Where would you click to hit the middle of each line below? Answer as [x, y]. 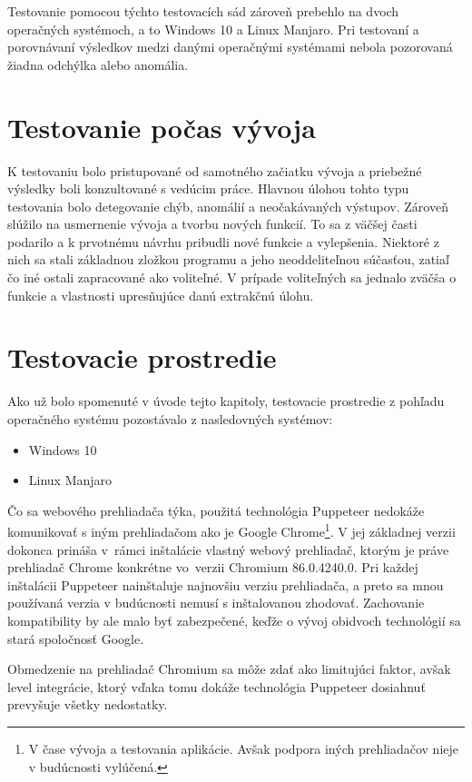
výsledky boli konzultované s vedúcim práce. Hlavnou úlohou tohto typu [208, 188]
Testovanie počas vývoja [162, 127]
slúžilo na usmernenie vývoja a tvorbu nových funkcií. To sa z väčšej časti [212, 224]
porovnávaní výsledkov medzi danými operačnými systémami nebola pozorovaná [230, 47]
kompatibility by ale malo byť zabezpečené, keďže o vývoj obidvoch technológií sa [234, 620]
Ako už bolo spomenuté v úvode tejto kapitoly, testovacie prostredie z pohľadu [226, 401]
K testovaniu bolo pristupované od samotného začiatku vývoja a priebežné [215, 170]
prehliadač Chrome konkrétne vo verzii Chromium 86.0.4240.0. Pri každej [213, 567]
